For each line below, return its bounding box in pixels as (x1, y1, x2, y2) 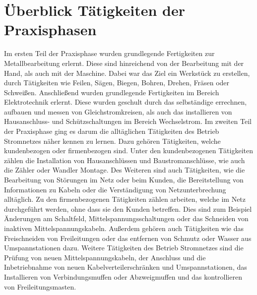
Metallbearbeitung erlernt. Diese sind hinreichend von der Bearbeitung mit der (4, 58, 244, 68)
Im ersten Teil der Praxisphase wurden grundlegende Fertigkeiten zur (4, 48, 215, 59)
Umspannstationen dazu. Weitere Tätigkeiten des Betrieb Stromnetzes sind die (4, 242, 244, 253)
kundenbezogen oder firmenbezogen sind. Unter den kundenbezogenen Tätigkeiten (4, 145, 253, 156)
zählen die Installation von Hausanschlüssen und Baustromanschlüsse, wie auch (4, 155, 245, 165)
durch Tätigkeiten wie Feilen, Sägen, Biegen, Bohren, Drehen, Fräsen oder (4, 77, 230, 88)
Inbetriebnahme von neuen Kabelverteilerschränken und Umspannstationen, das (4, 262, 247, 272)
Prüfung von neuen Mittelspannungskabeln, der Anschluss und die (4, 252, 206, 262)
